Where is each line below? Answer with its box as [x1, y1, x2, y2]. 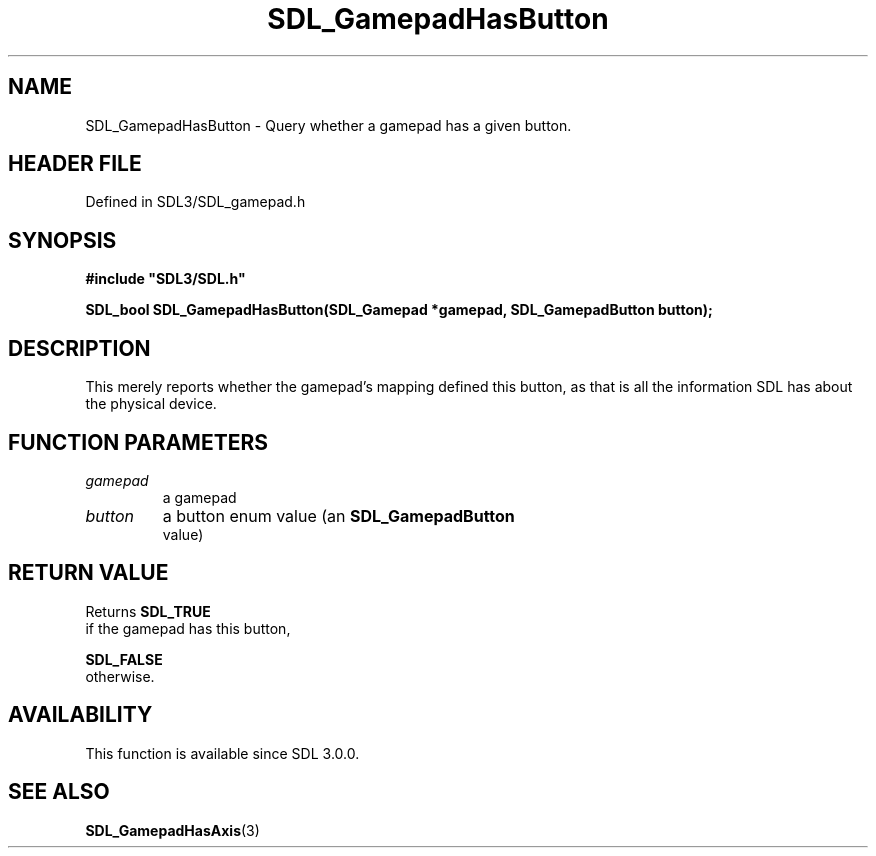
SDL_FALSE [85, 650, 163, 668]
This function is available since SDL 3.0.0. [85, 744, 360, 762]
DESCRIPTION [8, 335, 151, 361]
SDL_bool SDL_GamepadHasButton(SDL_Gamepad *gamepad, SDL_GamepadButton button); [85, 301, 713, 319]
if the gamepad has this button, [85, 619, 291, 637]
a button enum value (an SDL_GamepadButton [162, 505, 515, 526]
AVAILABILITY [8, 702, 153, 728]
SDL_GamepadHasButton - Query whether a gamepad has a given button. [85, 116, 572, 134]
